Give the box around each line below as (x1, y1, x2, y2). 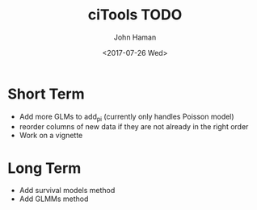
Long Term (7, 159, 82, 177)
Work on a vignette (19, 131, 83, 141)
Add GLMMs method (19, 194, 89, 204)
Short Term (7, 85, 86, 103)
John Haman (113, 32, 157, 42)
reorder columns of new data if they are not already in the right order (19, 122, 249, 132)
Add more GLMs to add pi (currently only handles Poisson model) (19, 111, 235, 123)
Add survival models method (19, 186, 116, 195)
